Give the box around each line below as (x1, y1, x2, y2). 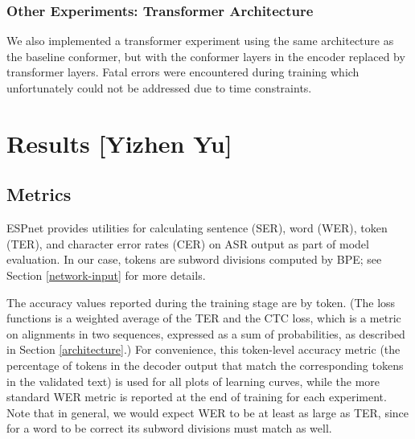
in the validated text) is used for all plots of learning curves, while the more (6, 372, 380, 389)
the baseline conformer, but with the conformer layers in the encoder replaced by (6, 47, 405, 64)
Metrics (6, 182, 72, 207)
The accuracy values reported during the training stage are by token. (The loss (6, 293, 396, 310)
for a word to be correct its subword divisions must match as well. (6, 420, 332, 437)
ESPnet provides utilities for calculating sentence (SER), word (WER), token (6, 219, 388, 236)
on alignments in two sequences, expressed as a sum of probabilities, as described (6, 325, 405, 342)
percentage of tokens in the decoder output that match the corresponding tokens (6, 356, 404, 373)
